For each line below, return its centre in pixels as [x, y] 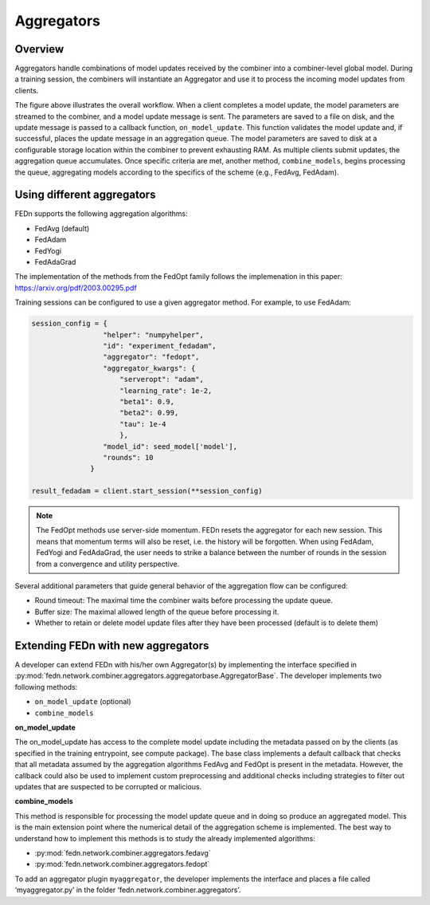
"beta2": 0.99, [149, 413]
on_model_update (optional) [83, 702]
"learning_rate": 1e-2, [166, 390]
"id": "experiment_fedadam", [159, 346]
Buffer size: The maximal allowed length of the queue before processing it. [157, 612]
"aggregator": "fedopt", [151, 357]
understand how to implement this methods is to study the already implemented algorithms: [165, 838]
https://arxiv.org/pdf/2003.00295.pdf [76, 288]
